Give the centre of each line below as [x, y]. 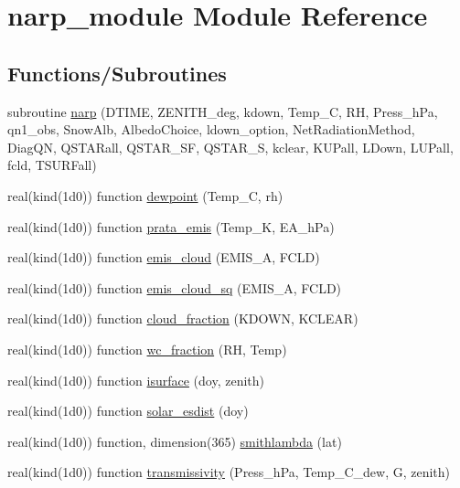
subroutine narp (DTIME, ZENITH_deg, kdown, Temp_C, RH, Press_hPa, [223, 111]
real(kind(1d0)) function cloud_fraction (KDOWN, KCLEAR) [183, 318]
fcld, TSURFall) [52, 165]
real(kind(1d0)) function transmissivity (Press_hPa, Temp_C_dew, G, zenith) [229, 472]
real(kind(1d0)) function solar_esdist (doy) [128, 411]
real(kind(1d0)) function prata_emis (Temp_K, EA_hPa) [171, 226]
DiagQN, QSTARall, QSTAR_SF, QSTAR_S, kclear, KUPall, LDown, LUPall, [230, 147]
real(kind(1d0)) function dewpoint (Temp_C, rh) [145, 195]
